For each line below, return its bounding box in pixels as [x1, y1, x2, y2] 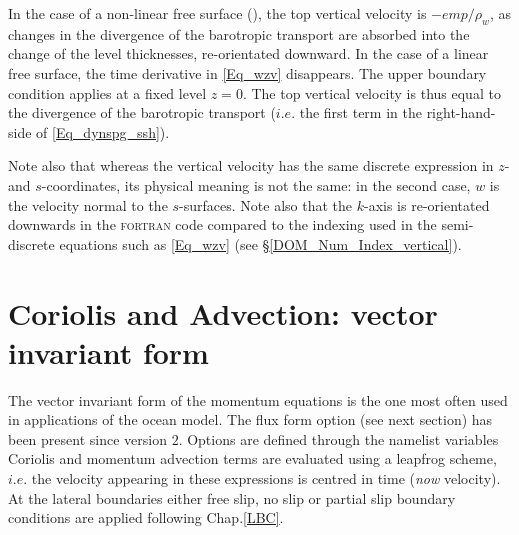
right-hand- [426, 102, 496, 123]
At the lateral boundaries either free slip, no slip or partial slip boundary [8, 487, 456, 508]
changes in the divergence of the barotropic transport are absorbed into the [8, 23, 470, 44]
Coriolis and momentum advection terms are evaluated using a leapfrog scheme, [8, 448, 497, 469]
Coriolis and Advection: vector [8, 292, 438, 333]
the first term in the [299, 102, 422, 123]
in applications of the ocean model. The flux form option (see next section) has [8, 409, 493, 430]
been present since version [8, 428, 167, 449]
